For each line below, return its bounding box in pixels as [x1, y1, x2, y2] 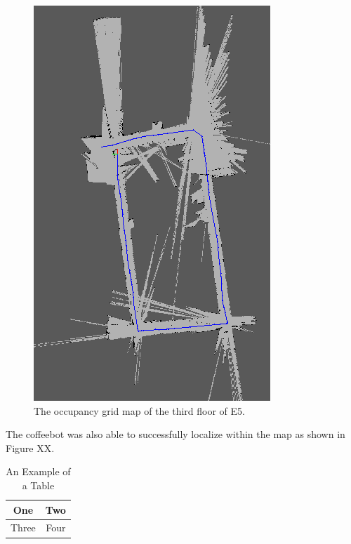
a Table [22, 477, 55, 492]
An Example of [6, 464, 71, 479]
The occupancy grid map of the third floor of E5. [34, 403, 245, 418]
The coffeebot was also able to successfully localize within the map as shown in [6, 427, 345, 442]
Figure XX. [6, 440, 55, 455]
